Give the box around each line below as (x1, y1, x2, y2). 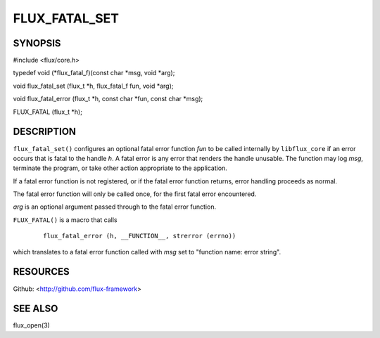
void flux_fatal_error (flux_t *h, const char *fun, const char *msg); (13, 95, 203, 103)
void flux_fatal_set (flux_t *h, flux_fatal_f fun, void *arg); (13, 82, 174, 90)
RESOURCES (13, 266, 70, 278)
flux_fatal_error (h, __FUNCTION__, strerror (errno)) (43, 232, 236, 240)
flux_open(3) (13, 321, 51, 330)
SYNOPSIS (13, 37, 61, 49)
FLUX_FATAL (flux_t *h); (13, 108, 82, 116)
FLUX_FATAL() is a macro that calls (13, 215, 118, 224)
